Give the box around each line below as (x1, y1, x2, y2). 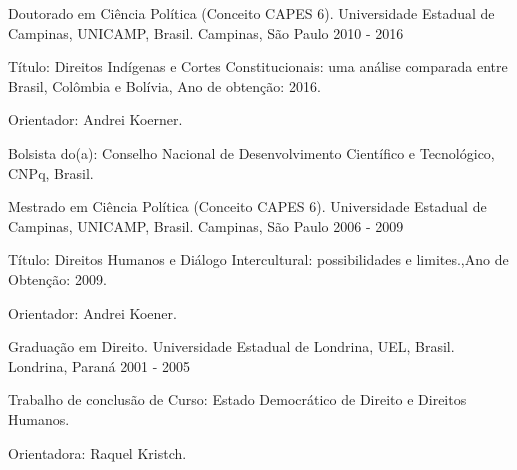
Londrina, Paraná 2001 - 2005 (8, 355, 191, 376)
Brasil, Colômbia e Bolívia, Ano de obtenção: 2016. (8, 75, 321, 96)
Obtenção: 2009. (8, 268, 107, 289)
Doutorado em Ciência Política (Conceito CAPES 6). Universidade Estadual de (8, 3, 495, 23)
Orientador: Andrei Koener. (8, 302, 177, 323)
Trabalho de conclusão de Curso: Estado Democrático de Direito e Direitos (8, 389, 467, 410)
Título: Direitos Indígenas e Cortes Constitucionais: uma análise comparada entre (8, 56, 508, 77)
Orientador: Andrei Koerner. (8, 109, 183, 130)
